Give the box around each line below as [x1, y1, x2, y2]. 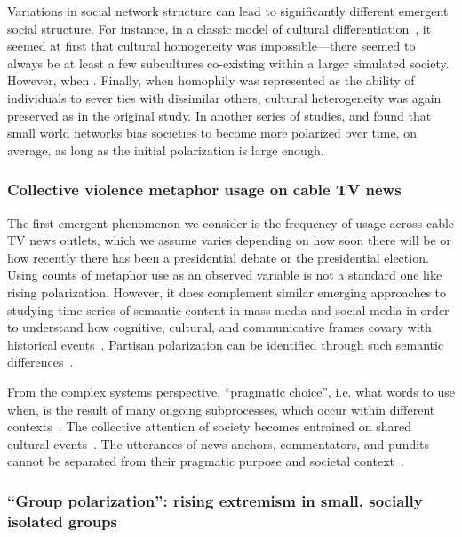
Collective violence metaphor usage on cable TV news [7, 178, 402, 201]
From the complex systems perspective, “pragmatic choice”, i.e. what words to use [7, 382, 455, 400]
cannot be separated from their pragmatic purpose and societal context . [7, 452, 404, 470]
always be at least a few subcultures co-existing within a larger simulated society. [7, 53, 450, 72]
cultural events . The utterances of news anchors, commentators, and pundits [7, 434, 430, 453]
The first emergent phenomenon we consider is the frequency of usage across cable [7, 213, 455, 232]
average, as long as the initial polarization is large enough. [7, 140, 324, 159]
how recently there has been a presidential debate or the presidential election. [7, 248, 429, 266]
